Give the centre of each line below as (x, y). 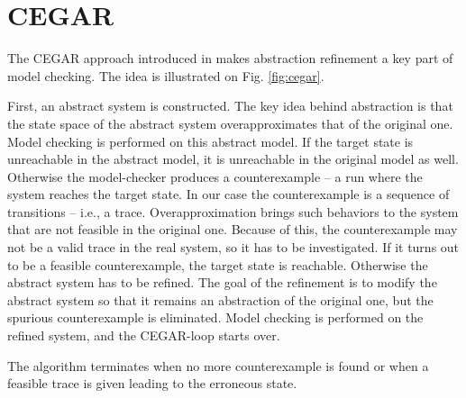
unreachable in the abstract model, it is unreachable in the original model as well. (233, 159)
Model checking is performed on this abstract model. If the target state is (210, 141)
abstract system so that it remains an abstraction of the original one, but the (220, 299)
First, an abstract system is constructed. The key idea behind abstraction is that (230, 106)
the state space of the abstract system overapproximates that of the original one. (230, 123)
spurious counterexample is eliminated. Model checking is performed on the (215, 317)
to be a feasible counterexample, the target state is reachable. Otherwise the (218, 264)
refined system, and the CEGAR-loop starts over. (144, 335)
